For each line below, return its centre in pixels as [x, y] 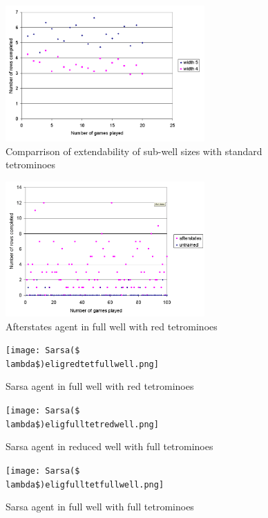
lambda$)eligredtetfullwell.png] [82, 364]
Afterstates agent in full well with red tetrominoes [112, 326]
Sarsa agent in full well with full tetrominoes [100, 507]
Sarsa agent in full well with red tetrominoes [100, 386]
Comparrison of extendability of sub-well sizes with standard [134, 151]
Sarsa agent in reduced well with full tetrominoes [109, 446]
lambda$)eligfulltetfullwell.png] [85, 484]
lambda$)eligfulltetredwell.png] [82, 424]
